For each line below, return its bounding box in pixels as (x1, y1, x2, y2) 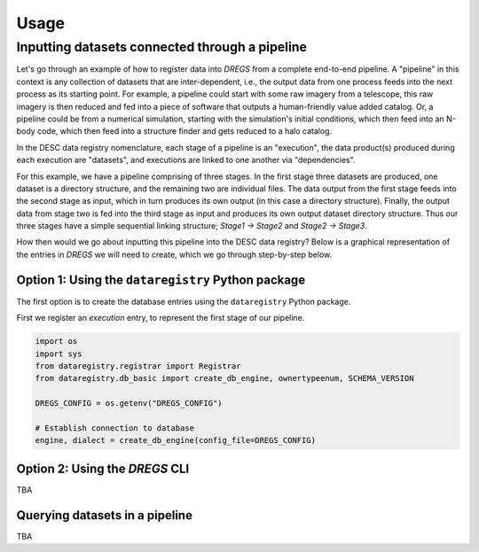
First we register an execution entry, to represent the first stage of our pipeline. (16, 313, 305, 323)
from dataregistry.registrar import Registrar (35, 361, 241, 371)
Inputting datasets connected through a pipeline (16, 39, 308, 55)
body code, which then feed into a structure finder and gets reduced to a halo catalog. (16, 126, 333, 136)
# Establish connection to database (35, 423, 195, 433)
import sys (35, 348, 82, 359)
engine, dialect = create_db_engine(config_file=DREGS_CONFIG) (35, 435, 317, 446)
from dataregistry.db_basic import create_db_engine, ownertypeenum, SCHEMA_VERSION (35, 373, 414, 384)
